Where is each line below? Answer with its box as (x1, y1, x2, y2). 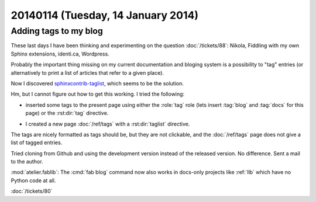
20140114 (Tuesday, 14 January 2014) (11, 9, 199, 22)
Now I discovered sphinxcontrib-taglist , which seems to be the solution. (11, 79, 184, 87)
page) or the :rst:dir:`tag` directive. (25, 110, 109, 117)
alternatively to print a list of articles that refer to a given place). (11, 69, 164, 76)
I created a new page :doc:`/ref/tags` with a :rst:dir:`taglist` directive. (25, 120, 190, 127)
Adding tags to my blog (11, 26, 104, 36)
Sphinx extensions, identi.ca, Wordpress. (11, 50, 109, 57)
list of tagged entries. (11, 139, 63, 146)
